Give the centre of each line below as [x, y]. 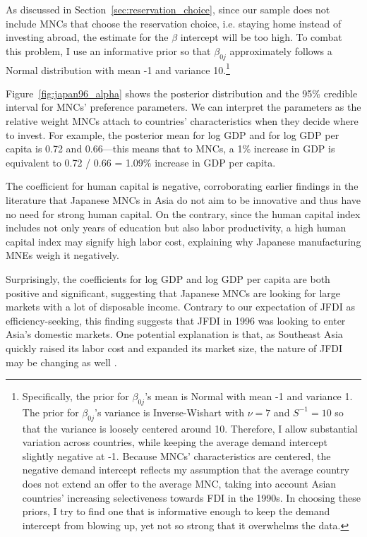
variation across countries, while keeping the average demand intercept [175, 442]
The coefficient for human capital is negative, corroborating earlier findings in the [182, 186]
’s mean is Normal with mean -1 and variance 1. [249, 396]
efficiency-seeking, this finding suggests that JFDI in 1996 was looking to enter [176, 320]
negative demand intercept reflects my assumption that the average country [186, 470]
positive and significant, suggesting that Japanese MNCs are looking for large [173, 292]
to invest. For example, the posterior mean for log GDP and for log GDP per [173, 134]
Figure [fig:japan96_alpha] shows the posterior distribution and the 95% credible [182, 93]
